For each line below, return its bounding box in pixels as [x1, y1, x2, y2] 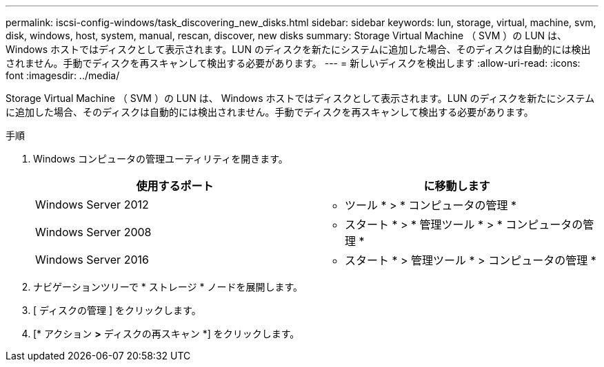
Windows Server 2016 [35, 253, 149, 266]
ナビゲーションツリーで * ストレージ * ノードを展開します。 [33, 281, 303, 293]
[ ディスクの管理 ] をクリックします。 [33, 304, 201, 316]
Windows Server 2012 [35, 198, 149, 211]
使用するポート [136, 179, 214, 193]
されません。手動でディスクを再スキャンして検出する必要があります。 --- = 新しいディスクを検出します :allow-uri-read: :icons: [6, 57, 581, 69]
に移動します [423, 179, 490, 193]
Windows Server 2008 [35, 225, 152, 239]
